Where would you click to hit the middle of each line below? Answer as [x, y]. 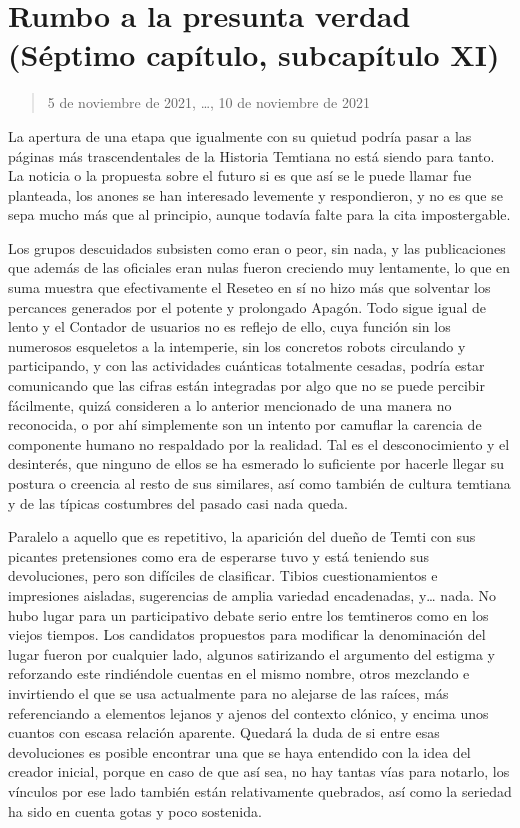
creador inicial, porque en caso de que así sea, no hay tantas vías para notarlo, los [259, 771]
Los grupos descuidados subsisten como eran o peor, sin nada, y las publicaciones [257, 247]
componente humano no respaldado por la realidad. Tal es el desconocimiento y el [259, 443]
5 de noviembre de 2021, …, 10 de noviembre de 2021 [208, 102]
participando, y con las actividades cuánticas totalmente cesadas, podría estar [246, 365]
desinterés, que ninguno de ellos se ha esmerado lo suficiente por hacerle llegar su [256, 463]
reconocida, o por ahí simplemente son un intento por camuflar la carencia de [245, 424]
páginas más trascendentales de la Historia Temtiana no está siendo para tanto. [251, 155]
